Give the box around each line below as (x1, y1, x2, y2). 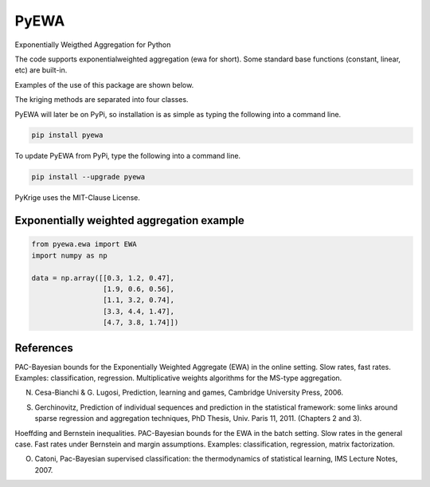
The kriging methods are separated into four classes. (14, 95, 189, 104)
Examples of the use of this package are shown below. (14, 80, 194, 89)
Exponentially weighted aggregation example (14, 214, 244, 227)
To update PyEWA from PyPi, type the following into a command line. (14, 151, 241, 161)
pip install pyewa (31, 131, 104, 139)
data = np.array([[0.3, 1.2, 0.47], (31, 273, 175, 282)
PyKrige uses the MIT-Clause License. (14, 193, 141, 202)
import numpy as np (31, 251, 107, 260)
